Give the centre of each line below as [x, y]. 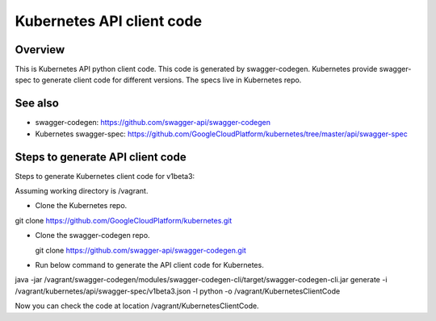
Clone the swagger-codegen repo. [92, 236]
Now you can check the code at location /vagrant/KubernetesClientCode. [137, 306]
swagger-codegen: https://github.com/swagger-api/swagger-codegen [153, 123]
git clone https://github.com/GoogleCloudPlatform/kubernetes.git [124, 220]
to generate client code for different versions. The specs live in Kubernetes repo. [168, 80]
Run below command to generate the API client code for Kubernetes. [149, 265]
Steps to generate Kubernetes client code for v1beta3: [105, 176]
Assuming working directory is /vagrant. [82, 191]
